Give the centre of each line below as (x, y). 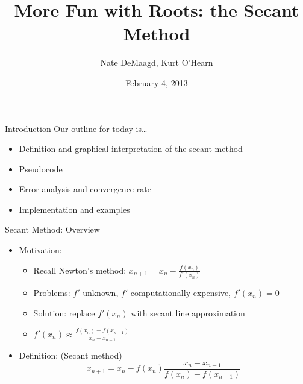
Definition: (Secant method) (70, 355)
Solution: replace (64, 313)
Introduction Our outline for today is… (76, 128)
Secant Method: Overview (52, 229)
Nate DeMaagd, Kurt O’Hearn (157, 62)
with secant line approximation (188, 313)
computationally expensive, (181, 293)
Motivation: (40, 250)
